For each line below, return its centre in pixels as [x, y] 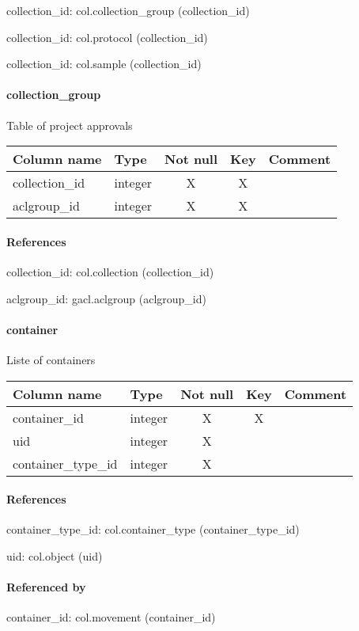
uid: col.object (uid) [55, 555]
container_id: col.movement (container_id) [111, 617]
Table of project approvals [70, 125]
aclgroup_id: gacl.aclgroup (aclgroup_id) [106, 298]
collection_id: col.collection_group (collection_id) [128, 10]
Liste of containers [51, 359]
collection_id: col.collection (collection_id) [110, 271]
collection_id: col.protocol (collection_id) [107, 37]
